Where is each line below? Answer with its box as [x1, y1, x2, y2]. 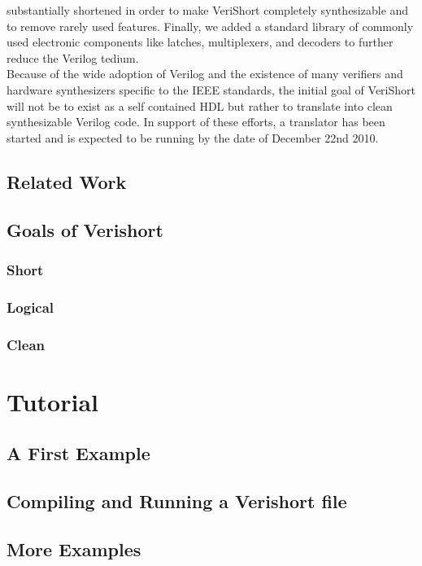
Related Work [7, 169, 127, 194]
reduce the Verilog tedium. [7, 49, 139, 66]
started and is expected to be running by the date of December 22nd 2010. [7, 129, 379, 146]
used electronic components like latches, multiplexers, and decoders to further [7, 33, 394, 50]
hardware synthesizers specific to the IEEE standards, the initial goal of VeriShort [7, 81, 415, 98]
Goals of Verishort [7, 217, 163, 242]
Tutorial [7, 384, 99, 418]
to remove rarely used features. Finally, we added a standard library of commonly [7, 17, 414, 34]
